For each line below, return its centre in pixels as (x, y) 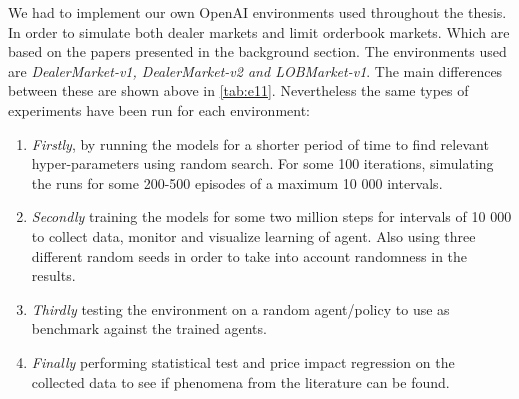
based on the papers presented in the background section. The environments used (257, 51)
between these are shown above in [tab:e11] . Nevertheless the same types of (238, 90)
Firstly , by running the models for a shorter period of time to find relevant (260, 143)
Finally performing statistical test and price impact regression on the (243, 361)
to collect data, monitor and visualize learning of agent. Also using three (253, 235)
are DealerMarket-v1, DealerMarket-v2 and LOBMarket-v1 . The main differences (255, 70)
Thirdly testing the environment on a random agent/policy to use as (240, 308)
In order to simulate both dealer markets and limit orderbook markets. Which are (259, 31)
